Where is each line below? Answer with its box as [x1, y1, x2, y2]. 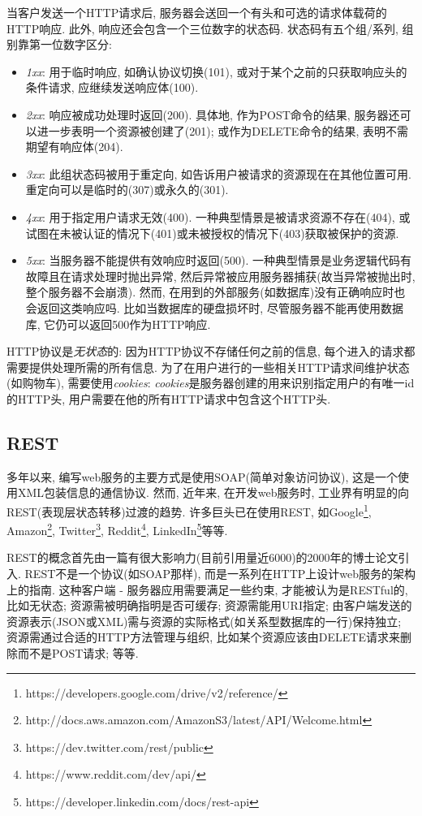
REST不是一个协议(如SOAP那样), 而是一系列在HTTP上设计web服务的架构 [24, 564, 416, 581]
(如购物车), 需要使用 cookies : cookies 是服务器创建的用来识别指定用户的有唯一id [6, 374, 415, 391]
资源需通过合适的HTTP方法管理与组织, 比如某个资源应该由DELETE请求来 [6, 628, 400, 645]
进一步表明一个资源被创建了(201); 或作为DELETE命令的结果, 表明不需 [37, 122, 408, 139]
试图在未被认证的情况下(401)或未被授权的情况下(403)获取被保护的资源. [25, 224, 399, 241]
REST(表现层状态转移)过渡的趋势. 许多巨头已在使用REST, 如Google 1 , [6, 500, 372, 520]
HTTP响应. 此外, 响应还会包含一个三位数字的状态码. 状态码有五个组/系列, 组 [6, 19, 414, 37]
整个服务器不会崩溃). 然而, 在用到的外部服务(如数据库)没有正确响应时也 [25, 283, 406, 300]
